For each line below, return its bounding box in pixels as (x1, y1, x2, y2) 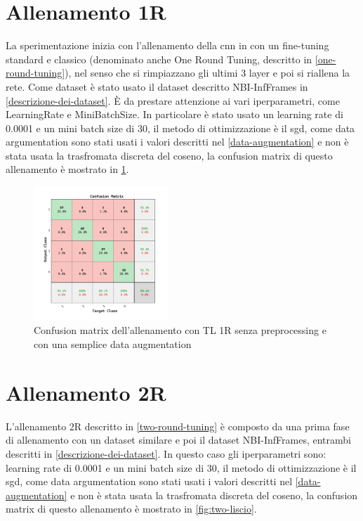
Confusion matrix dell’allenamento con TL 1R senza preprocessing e (34, 323, 326, 337)
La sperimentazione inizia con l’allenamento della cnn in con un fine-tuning (6, 38, 329, 53)
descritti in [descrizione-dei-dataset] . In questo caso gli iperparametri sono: (6, 446, 326, 461)
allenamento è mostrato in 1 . (6, 162, 129, 176)
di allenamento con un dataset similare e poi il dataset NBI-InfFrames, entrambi (6, 432, 351, 447)
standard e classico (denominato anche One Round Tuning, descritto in (6, 51, 312, 66)
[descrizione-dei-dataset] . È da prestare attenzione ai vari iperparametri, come (6, 93, 340, 108)
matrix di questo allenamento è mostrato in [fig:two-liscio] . (6, 501, 257, 516)
